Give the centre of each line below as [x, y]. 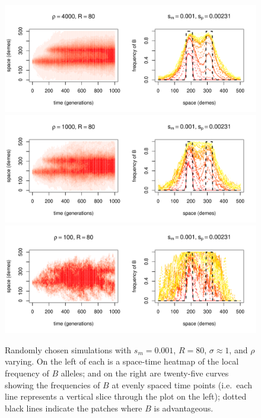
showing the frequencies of [52, 384]
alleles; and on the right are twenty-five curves [145, 373]
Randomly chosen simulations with [68, 349]
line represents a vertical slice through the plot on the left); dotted [126, 396]
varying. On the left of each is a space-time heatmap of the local [122, 361]
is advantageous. [184, 408]
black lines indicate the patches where [74, 408]
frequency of [27, 373]
